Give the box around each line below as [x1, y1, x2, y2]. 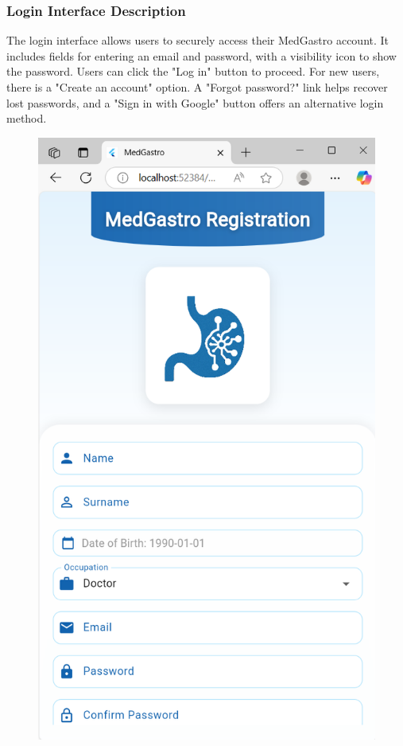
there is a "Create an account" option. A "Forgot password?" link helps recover [6, 79, 388, 95]
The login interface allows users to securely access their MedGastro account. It [6, 32, 389, 49]
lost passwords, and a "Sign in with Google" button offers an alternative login [6, 94, 384, 111]
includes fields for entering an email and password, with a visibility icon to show [6, 47, 397, 64]
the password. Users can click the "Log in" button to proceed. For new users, [6, 63, 380, 80]
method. [6, 110, 47, 127]
